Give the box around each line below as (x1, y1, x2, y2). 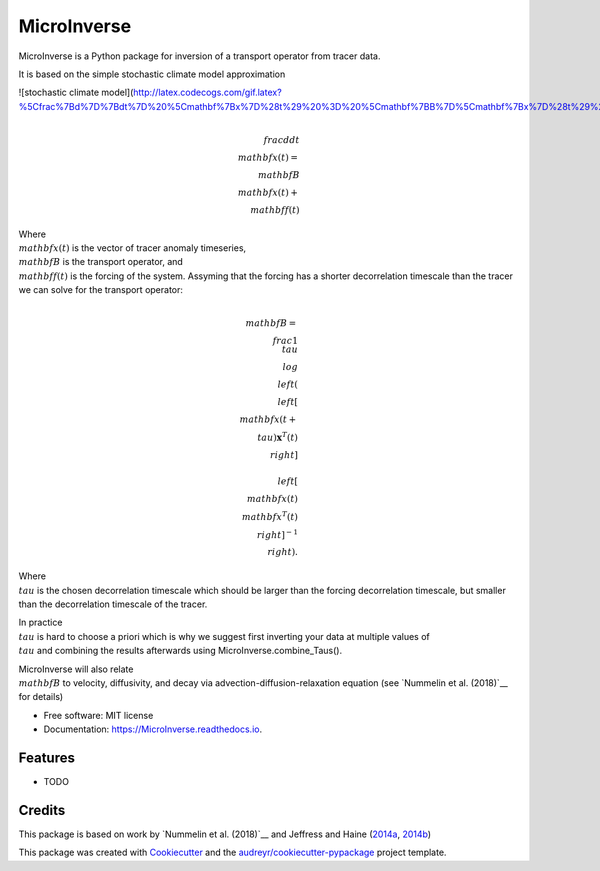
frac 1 (272, 335, 299, 347)
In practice (18, 616, 63, 629)
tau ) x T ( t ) (256, 430, 299, 444)
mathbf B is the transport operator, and (18, 256, 184, 268)
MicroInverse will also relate (18, 663, 134, 675)
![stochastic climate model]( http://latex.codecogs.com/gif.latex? (18, 86, 282, 99)
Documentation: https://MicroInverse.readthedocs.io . (43, 723, 263, 735)
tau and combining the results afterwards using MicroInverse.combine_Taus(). (18, 645, 343, 657)
